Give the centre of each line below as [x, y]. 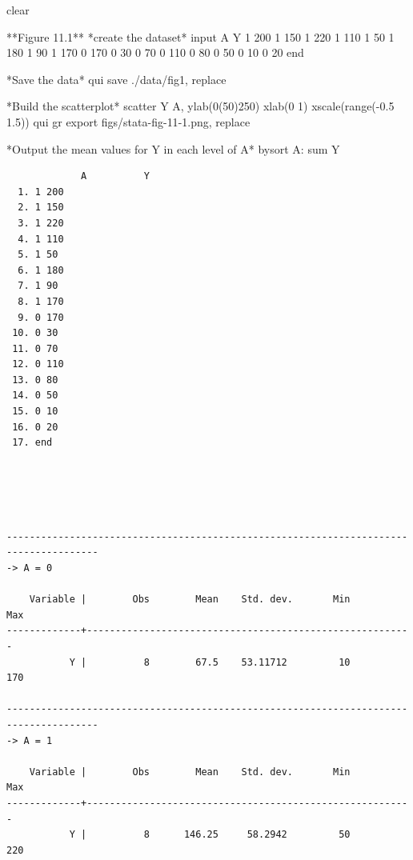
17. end [32, 443]
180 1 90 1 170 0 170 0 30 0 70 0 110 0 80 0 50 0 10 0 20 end [155, 52]
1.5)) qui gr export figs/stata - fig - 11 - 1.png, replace [128, 121]
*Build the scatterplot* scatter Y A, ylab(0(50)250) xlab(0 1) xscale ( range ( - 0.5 [200, 106]
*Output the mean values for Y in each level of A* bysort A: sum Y [173, 148]
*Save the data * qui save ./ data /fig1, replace [116, 79]
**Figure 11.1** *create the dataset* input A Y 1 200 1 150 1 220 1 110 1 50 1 [200, 36]
